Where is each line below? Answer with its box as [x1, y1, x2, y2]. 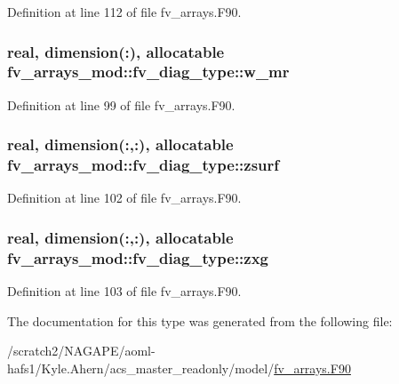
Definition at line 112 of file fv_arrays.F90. [7, 3, 242, 20]
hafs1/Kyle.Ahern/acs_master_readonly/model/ [7, 358, 275, 377]
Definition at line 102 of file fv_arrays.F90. [7, 188, 242, 207]
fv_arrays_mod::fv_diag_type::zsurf [7, 154, 280, 176]
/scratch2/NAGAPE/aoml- [7, 341, 156, 360]
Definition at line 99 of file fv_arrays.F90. [7, 95, 235, 114]
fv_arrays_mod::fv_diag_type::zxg [7, 246, 269, 268]
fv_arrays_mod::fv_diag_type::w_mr [7, 60, 290, 83]
